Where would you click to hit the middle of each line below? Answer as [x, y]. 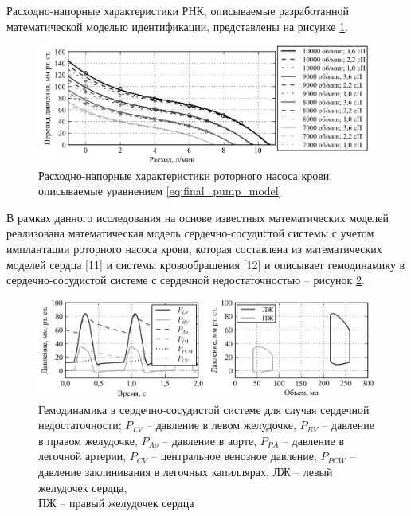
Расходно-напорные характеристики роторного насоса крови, [186, 175]
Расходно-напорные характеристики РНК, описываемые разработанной [178, 10]
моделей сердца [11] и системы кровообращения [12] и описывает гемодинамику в [206, 264]
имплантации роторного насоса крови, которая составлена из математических [194, 248]
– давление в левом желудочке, [221, 425]
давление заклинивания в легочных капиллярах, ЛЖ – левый [186, 472]
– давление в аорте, [210, 440]
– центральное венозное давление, [234, 456]
